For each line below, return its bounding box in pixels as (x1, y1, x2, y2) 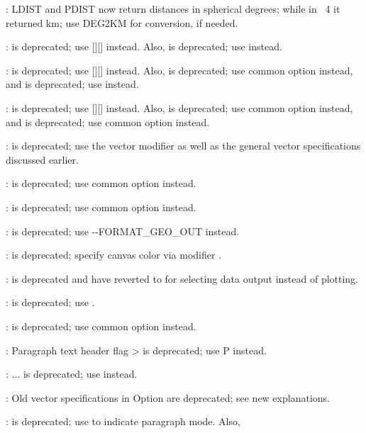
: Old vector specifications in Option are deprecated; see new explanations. (6, 390, 330, 405)
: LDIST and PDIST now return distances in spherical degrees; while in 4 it (6, 1, 340, 16)
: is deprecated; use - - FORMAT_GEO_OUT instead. (6, 223, 240, 238)
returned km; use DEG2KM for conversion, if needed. (6, 15, 238, 30)
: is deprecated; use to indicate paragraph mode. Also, (6, 414, 240, 429)
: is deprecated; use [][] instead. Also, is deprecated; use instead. (6, 39, 282, 54)
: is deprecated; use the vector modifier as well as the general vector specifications (6, 138, 361, 153)
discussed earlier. (6, 152, 79, 167)
